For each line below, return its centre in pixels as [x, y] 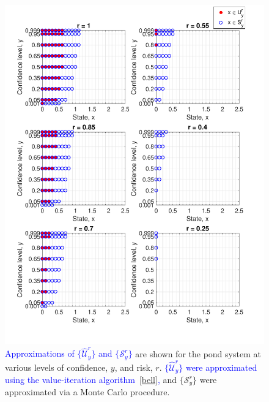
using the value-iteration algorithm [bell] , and [91, 380]
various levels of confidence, [57, 367]
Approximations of [40, 353]
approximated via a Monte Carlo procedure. [87, 392]
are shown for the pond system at [198, 353]
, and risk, [134, 367]
